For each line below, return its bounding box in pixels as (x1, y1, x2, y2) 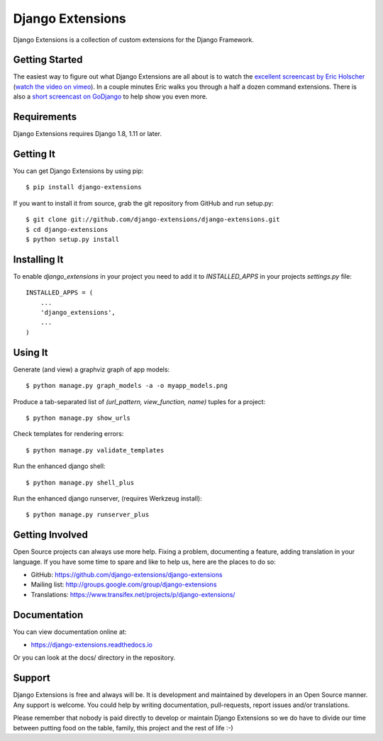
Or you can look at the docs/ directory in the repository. (13, 653, 176, 662)
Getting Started (13, 54, 83, 66)
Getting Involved (13, 529, 88, 541)
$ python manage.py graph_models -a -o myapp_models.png (26, 381, 228, 390)
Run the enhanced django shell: (13, 462, 106, 471)
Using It (13, 346, 49, 358)
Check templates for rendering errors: (13, 430, 124, 438)
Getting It (13, 147, 56, 160)
